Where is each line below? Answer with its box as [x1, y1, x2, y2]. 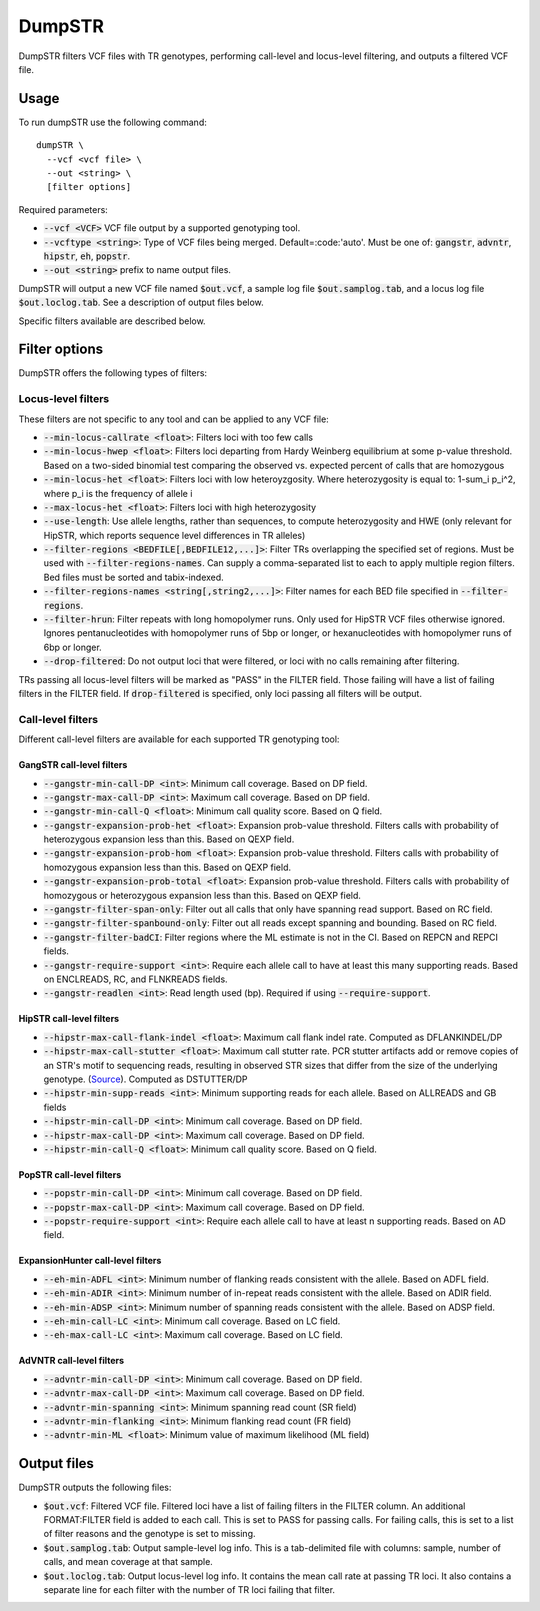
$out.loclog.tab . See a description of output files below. [18, 296, 264, 309]
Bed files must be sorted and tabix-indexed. [43, 571, 224, 583]
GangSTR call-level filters [18, 759, 128, 771]
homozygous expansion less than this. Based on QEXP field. [43, 861, 292, 873]
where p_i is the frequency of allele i [43, 487, 193, 499]
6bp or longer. [43, 641, 102, 653]
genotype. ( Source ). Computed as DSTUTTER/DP [43, 1073, 248, 1085]
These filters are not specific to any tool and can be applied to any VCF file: [18, 413, 329, 425]
